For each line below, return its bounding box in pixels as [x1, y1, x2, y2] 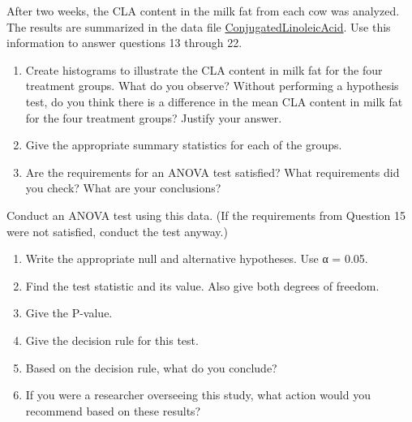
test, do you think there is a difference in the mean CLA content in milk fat [25, 93, 403, 110]
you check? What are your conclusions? [25, 179, 221, 196]
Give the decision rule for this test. [25, 331, 199, 348]
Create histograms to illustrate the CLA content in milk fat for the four [25, 61, 383, 78]
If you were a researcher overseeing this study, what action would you [25, 386, 371, 403]
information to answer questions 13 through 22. [6, 34, 242, 51]
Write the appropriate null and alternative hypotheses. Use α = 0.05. [25, 250, 368, 267]
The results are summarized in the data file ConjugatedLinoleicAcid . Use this [6, 18, 391, 35]
